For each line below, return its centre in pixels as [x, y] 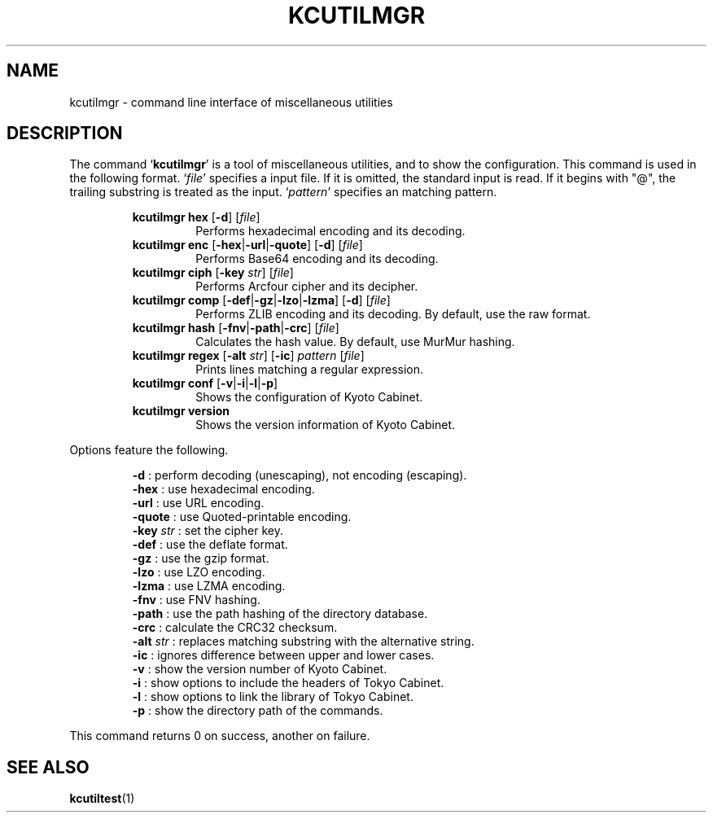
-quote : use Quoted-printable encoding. [242, 517]
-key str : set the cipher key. [208, 531]
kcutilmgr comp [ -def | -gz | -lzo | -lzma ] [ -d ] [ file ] [261, 300]
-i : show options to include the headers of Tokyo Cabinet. [288, 683]
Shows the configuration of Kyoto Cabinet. [309, 397]
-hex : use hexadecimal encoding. [223, 489]
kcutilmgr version [181, 411]
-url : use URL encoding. [198, 503]
